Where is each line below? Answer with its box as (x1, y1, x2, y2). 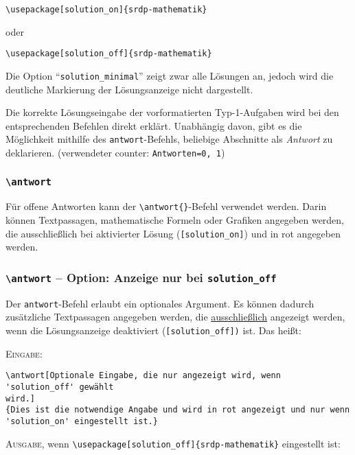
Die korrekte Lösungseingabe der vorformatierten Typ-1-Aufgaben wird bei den (5, 105, 339, 119)
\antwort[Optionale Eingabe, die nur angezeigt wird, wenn (5, 371, 281, 381)
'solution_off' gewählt (5, 382, 114, 392)
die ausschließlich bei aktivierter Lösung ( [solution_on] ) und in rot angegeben (5, 226, 341, 240)
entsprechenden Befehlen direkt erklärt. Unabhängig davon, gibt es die (5, 118, 302, 132)
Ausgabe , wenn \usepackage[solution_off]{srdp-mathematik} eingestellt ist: (5, 436, 341, 450)
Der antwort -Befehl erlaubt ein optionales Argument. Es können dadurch (5, 296, 314, 310)
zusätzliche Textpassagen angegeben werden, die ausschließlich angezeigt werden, (5, 310, 345, 324)
